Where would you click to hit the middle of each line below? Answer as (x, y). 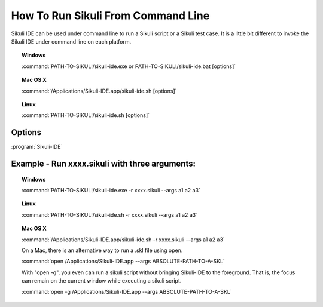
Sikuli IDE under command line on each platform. (71, 41)
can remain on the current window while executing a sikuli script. (102, 281)
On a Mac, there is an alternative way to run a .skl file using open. (102, 250)
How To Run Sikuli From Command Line (110, 16)
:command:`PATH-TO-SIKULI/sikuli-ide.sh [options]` (86, 115)
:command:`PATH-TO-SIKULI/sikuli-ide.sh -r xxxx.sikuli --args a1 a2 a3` (109, 214)
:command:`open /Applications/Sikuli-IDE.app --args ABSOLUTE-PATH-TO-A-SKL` (124, 261)
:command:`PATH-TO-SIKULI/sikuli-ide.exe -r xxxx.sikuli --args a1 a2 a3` (111, 190)
